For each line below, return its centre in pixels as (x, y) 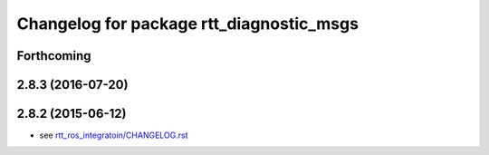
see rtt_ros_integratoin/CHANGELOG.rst (114, 135)
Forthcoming (54, 56)
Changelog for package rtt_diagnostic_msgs (188, 24)
